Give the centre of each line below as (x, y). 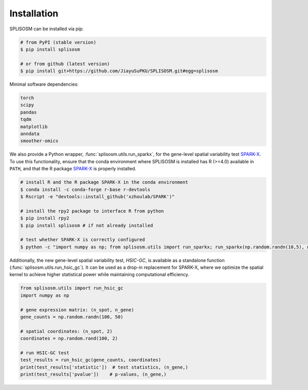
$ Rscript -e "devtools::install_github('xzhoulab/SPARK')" (98, 197)
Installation (34, 13)
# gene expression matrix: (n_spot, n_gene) (77, 310)
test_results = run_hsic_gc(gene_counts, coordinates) (91, 360)
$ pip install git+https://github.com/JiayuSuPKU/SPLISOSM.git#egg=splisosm (119, 71)
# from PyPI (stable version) (58, 42)
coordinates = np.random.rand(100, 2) (69, 338)
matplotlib (34, 126)
